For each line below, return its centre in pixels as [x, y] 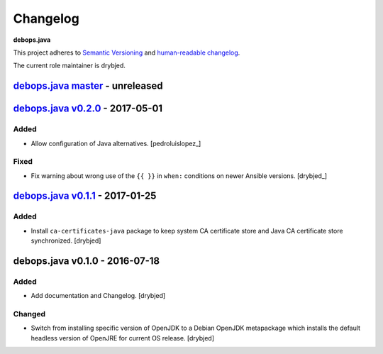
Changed [29, 314]
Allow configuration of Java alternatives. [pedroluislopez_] [116, 143]
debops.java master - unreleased [88, 86]
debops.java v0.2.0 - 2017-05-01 [88, 109]
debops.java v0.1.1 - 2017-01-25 [85, 196]
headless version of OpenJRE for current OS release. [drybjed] [123, 338]
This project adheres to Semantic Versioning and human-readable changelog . [127, 52]
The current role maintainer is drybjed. [69, 66]
